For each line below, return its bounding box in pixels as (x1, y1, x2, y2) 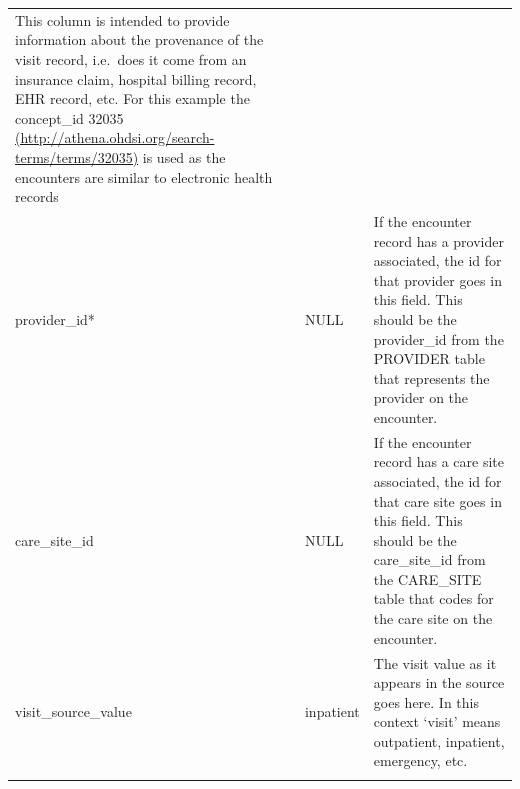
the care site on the (373, 608, 493, 629)
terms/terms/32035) (15, 146, 139, 167)
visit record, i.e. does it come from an (15, 48, 247, 69)
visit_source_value (15, 701, 132, 722)
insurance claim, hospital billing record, (15, 68, 257, 89)
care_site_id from (373, 549, 486, 570)
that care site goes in (373, 490, 502, 511)
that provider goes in (373, 269, 502, 290)
